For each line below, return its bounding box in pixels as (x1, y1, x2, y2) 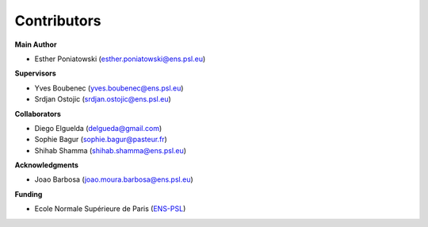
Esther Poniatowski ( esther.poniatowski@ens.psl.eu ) (34, 54, 206, 63)
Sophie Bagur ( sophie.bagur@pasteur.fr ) (34, 135, 168, 144)
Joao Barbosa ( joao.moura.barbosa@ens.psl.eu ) (34, 175, 193, 184)
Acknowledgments (14, 160, 79, 170)
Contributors (14, 12, 102, 29)
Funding (14, 189, 43, 198)
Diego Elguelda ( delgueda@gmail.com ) (34, 123, 162, 133)
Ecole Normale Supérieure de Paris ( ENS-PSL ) (34, 204, 186, 214)
